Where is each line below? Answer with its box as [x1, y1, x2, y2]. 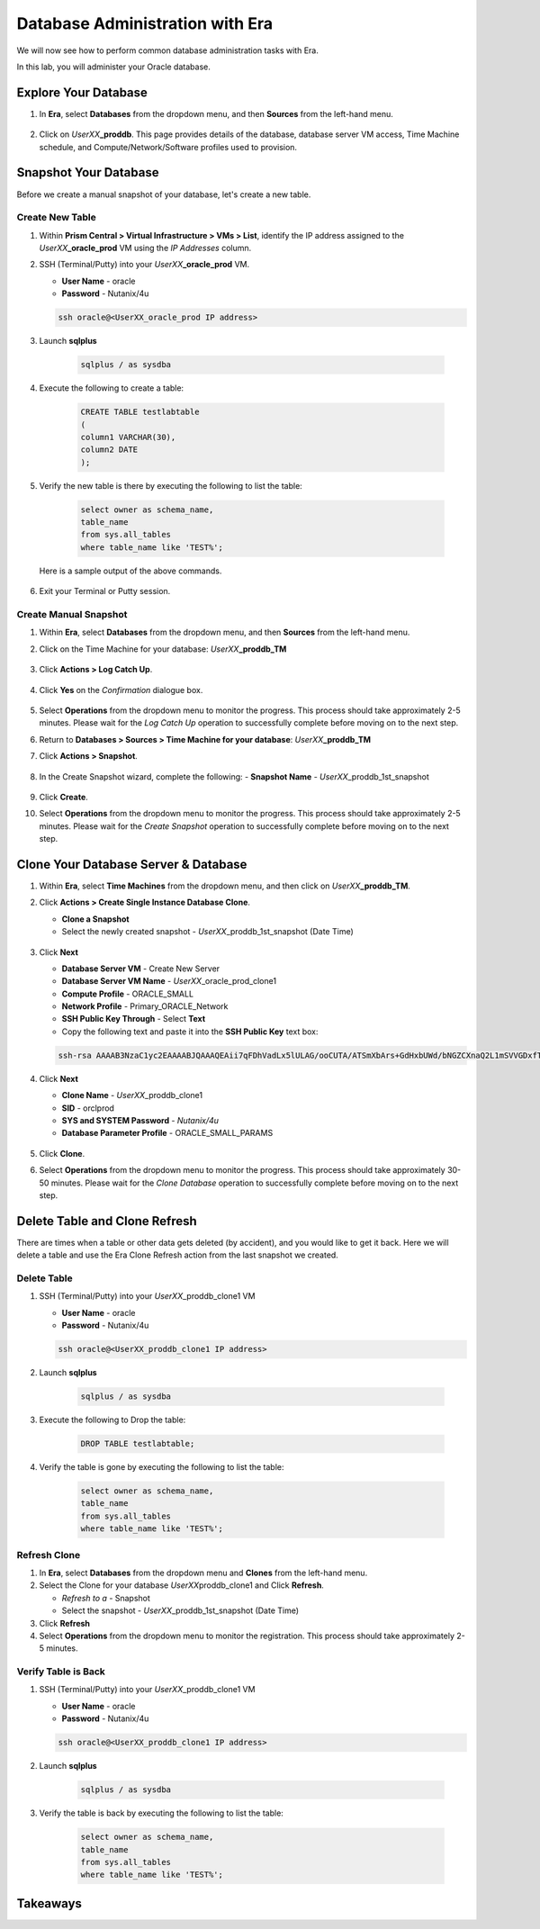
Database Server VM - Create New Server [61, 963, 220, 974]
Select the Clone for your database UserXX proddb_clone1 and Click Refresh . [39, 1580, 324, 1591]
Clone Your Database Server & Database [16, 856, 247, 872]
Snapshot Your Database [16, 165, 159, 180]
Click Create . [39, 791, 89, 802]
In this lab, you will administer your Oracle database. [16, 61, 211, 72]
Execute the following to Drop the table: [39, 1414, 186, 1426]
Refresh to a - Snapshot [61, 1592, 150, 1603]
